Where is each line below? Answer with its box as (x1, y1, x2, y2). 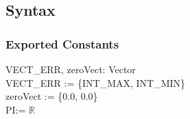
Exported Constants (5, 35, 119, 52)
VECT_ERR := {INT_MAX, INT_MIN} (5, 75, 186, 90)
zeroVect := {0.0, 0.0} (5, 89, 98, 103)
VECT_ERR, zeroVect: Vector (5, 62, 136, 76)
